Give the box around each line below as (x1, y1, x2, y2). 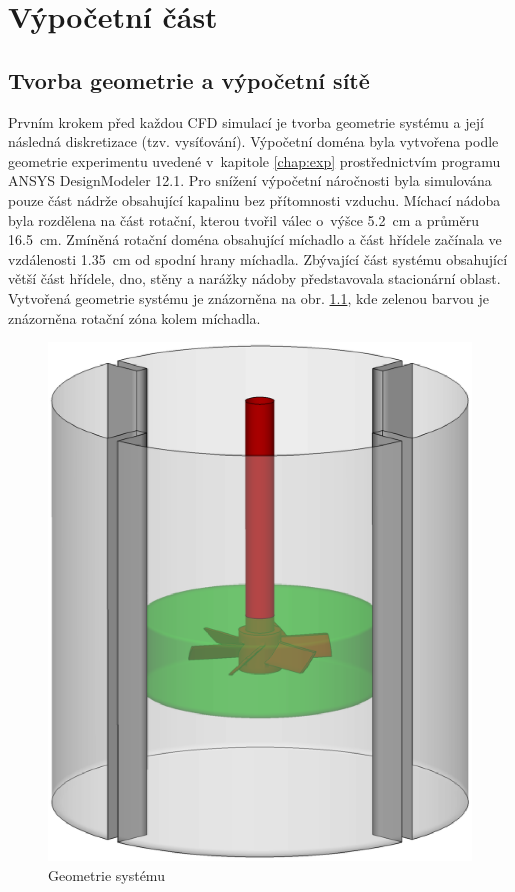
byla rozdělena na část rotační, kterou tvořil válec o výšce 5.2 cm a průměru (8, 209, 479, 230)
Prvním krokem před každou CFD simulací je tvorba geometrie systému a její (8, 111, 484, 132)
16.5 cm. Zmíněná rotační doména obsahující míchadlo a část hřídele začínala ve (8, 229, 502, 250)
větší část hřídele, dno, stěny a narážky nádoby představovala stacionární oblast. (8, 268, 501, 289)
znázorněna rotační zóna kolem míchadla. (8, 307, 261, 328)
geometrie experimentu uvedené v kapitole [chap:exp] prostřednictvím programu (8, 150, 501, 171)
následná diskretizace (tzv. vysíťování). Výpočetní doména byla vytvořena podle (8, 131, 499, 152)
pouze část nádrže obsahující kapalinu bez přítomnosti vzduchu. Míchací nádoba (8, 189, 501, 210)
